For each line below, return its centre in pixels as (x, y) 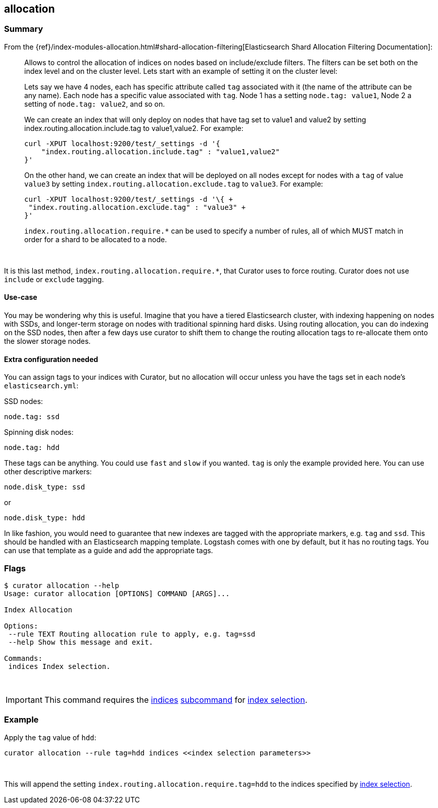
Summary (24, 29)
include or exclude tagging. (54, 279)
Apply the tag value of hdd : (50, 737)
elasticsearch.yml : (41, 386)
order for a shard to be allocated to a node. (96, 239)
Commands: (23, 658)
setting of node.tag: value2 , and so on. (95, 104)
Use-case (21, 297)
